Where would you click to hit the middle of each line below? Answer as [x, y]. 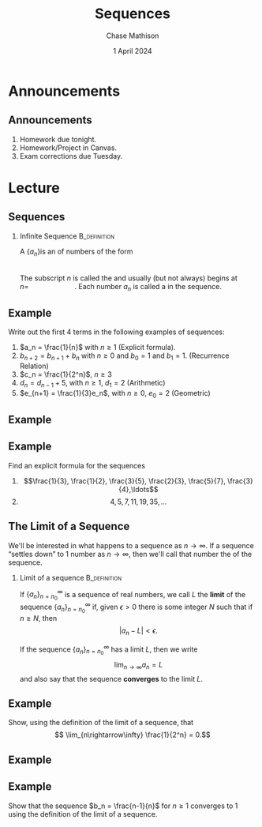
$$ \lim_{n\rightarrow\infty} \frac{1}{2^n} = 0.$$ [133, 735]
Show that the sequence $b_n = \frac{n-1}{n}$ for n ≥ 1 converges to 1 [123, 806]
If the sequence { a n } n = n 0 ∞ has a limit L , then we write [109, 650]
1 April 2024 [133, 51]
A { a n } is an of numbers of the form [76, 252]
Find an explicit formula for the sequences [77, 465]
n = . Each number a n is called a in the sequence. [121, 287]
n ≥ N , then [38, 618]
